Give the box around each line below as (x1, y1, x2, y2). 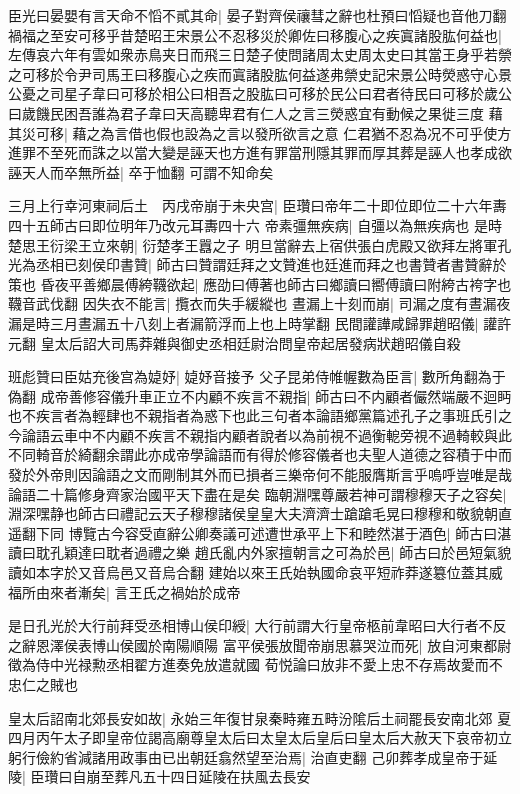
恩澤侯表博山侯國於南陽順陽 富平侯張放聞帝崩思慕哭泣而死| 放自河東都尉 (35, 634, 512, 655)
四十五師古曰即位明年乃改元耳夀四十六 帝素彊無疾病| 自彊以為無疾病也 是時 (8, 214, 502, 235)
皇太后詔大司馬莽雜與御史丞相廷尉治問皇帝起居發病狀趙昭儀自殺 (40, 332, 461, 353)
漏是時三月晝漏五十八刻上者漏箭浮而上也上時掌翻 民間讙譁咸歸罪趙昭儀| (8, 312, 479, 333)
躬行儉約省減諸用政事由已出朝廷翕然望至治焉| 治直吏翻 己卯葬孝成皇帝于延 (8, 746, 498, 767)
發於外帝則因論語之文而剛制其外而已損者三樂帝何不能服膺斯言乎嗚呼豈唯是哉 (8, 464, 512, 485)
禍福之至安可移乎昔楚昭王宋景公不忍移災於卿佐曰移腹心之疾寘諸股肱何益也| (8, 24, 502, 45)
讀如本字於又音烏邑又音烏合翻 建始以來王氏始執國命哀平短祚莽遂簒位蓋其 (8, 562, 489, 583)
